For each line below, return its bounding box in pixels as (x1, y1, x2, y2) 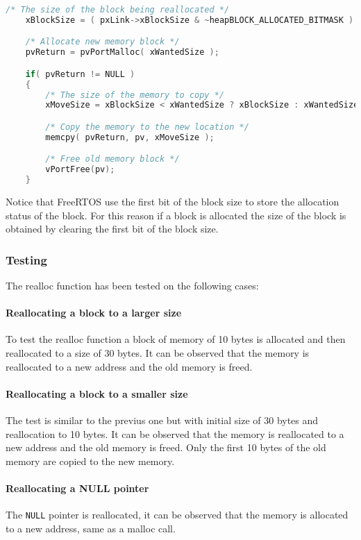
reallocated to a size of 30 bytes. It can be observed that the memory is (6, 345, 310, 360)
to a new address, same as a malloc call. (6, 521, 176, 535)
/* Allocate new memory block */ (25, 37, 180, 47)
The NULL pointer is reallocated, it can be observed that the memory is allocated (6, 507, 349, 522)
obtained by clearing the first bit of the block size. (6, 221, 219, 236)
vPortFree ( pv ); (45, 164, 115, 175)
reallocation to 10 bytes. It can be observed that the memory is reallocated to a (6, 426, 344, 441)
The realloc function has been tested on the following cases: (6, 278, 259, 292)
